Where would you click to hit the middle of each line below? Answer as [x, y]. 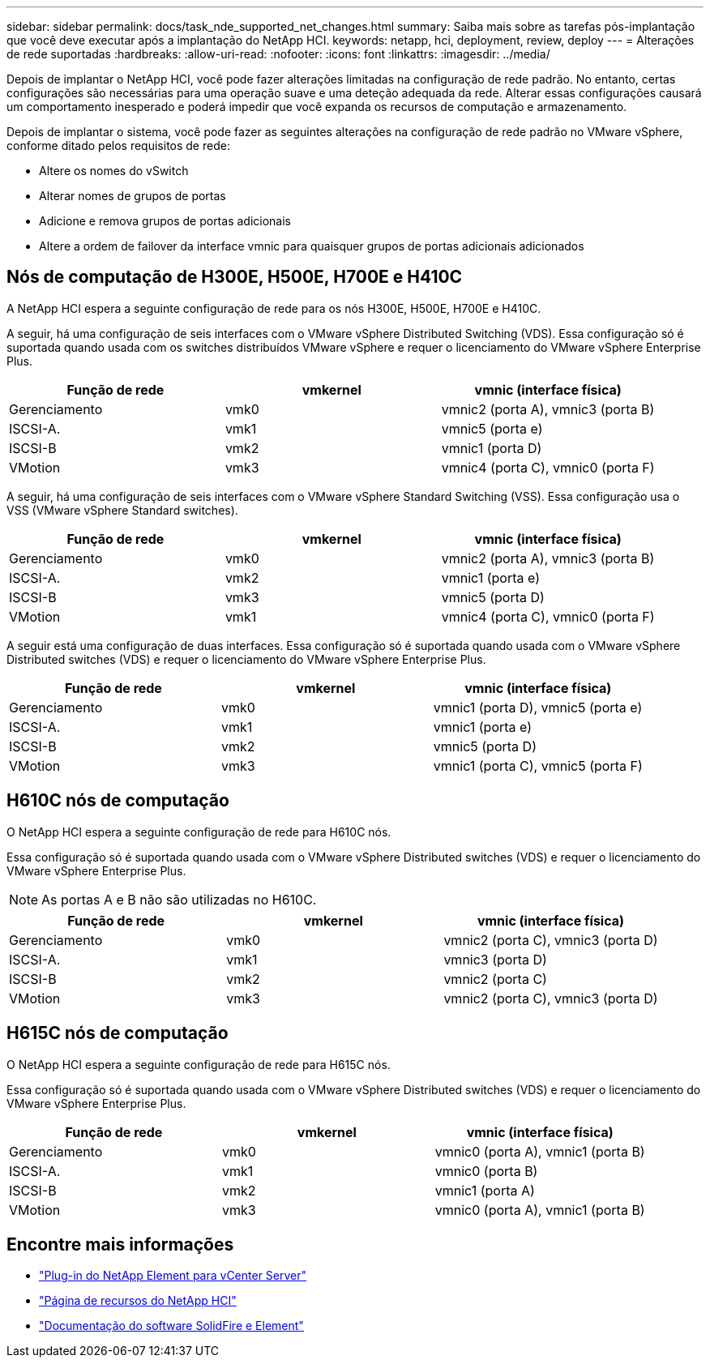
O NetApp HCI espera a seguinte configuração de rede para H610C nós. [199, 832]
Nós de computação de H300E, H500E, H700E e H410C [235, 277]
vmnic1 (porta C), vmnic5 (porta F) [538, 765]
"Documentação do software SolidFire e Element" [171, 1326]
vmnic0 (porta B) [486, 1171]
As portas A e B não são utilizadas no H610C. [179, 899]
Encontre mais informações [120, 1244]
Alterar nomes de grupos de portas [133, 196]
